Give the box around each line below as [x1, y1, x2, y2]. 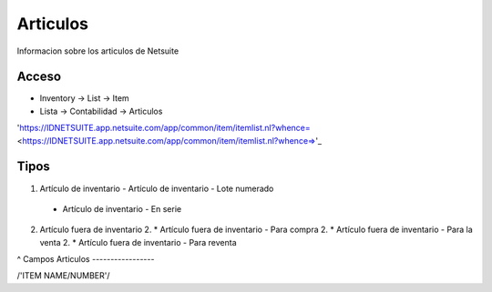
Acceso [16, 69, 62, 85]
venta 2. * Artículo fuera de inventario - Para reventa [39, 237, 237, 247]
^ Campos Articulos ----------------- [16, 254, 155, 265]
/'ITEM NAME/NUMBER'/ [16, 270, 110, 281]
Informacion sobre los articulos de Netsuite [16, 45, 179, 56]
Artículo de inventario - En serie [62, 203, 182, 214]
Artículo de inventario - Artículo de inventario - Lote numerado [39, 183, 274, 194]
